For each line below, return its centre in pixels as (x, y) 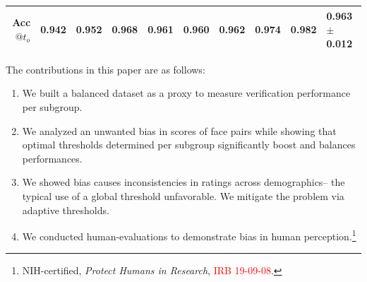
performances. (52, 158)
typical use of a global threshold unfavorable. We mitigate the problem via (183, 195)
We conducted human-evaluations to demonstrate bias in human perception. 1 (189, 235)
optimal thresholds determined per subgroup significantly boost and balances (189, 145)
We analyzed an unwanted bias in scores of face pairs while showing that (179, 130)
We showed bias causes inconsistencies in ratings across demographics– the (183, 182)
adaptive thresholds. (66, 210)
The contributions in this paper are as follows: (106, 69)
